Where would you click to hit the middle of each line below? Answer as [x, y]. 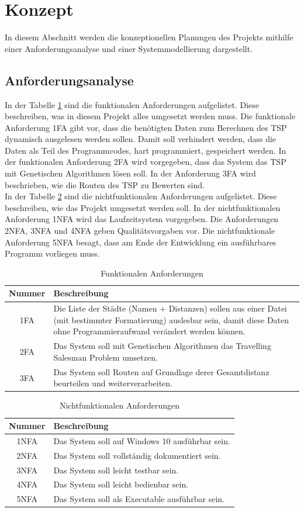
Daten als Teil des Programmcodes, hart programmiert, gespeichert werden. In [146, 150]
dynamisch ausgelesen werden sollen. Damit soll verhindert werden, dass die [141, 139]
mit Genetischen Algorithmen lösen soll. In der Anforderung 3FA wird [130, 173]
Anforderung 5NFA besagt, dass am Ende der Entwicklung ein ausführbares [141, 242]
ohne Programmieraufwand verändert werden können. [149, 331]
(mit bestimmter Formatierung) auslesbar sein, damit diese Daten [171, 319]
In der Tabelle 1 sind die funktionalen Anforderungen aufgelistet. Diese [132, 104]
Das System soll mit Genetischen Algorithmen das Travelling [162, 346]
